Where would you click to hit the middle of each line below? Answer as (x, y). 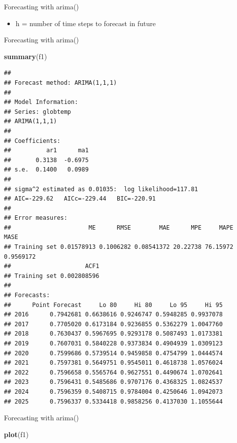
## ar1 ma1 (46, 151)
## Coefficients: (32, 141)
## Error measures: (36, 218)
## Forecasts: (27, 295)
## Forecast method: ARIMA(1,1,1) (61, 83)
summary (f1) (26, 56)
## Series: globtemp (38, 112)
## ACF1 (52, 266)
